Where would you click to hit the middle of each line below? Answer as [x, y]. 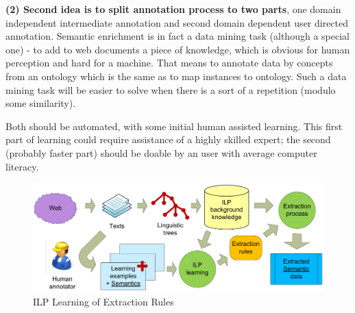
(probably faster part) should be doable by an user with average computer [161, 152]
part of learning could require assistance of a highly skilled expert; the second [168, 139]
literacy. [22, 166]
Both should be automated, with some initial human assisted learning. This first [174, 126]
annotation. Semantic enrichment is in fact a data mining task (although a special [177, 36]
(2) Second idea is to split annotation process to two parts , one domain [173, 9]
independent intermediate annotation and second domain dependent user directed [177, 22]
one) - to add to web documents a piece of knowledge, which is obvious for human [178, 49]
